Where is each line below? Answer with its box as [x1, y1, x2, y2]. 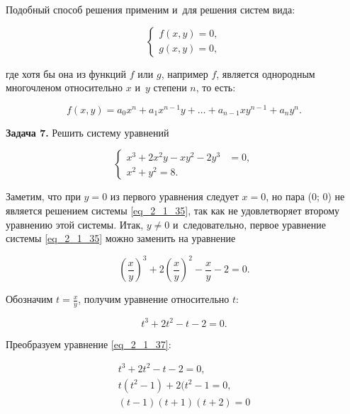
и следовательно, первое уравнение [172, 217, 326, 231]
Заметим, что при [6, 189, 81, 204]
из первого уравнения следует [110, 189, 239, 204]
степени [153, 80, 187, 95]
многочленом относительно [6, 80, 123, 95]
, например [161, 66, 208, 81]
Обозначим [6, 292, 53, 306]
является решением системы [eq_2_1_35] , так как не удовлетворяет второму [6, 203, 340, 218]
